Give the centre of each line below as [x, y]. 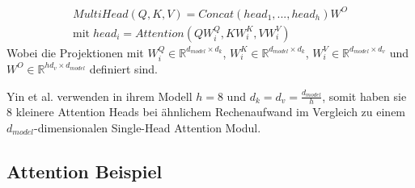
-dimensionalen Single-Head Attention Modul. [148, 127]
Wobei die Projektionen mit [75, 52]
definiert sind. [123, 68]
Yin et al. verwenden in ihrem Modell [100, 96]
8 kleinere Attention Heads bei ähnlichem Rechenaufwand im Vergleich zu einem [206, 112]
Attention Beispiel [85, 171]
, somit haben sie [364, 96]
